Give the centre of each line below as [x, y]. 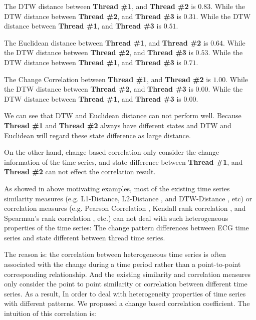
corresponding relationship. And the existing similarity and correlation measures [127, 274]
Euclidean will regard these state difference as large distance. [97, 135]
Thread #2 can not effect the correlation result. [80, 172]
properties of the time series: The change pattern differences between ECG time [126, 228]
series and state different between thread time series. [85, 237]
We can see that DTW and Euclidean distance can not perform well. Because [123, 115]
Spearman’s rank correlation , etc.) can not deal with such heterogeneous [116, 218]
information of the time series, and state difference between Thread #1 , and [123, 162]
